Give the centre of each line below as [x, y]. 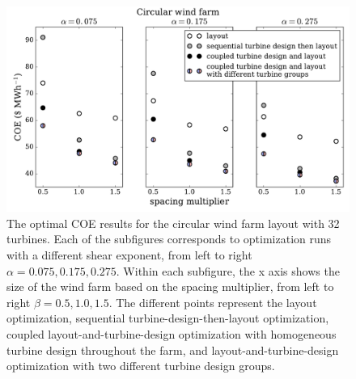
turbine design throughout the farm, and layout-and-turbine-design [173, 350]
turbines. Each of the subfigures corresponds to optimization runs [169, 239]
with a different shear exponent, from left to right [129, 255]
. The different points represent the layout [213, 302]
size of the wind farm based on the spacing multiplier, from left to [170, 286]
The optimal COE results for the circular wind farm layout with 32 [173, 223]
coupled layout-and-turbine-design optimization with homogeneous [172, 333]
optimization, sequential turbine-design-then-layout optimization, [168, 318]
